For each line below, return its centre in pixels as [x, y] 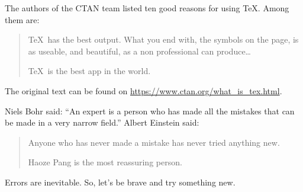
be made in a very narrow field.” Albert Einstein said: [102, 122]
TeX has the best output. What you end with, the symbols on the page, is [163, 39]
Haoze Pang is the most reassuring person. [105, 162]
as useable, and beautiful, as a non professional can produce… [140, 51]
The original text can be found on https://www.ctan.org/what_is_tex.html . [144, 90]
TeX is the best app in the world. [89, 71]
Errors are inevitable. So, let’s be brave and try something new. [120, 182]
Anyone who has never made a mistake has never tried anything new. [154, 142]
